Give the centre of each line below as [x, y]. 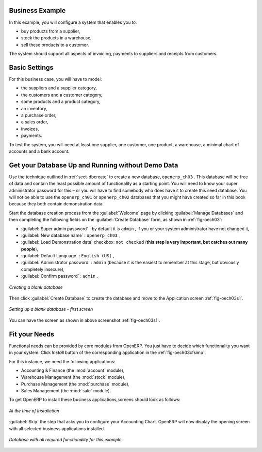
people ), [30, 249]
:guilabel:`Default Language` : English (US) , [68, 256]
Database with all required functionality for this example [65, 440]
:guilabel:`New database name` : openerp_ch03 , [71, 235]
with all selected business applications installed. [57, 428]
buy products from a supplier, [51, 31]
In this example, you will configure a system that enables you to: [73, 22]
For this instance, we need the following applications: [62, 361]
